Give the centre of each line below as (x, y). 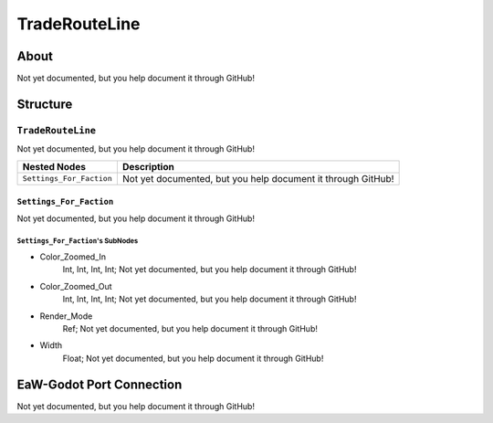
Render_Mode (66, 316)
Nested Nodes (54, 166)
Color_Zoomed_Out (76, 286)
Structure (45, 104)
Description (148, 166)
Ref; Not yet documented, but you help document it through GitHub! (190, 328)
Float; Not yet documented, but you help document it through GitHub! (193, 358)
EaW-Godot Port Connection (100, 384)
